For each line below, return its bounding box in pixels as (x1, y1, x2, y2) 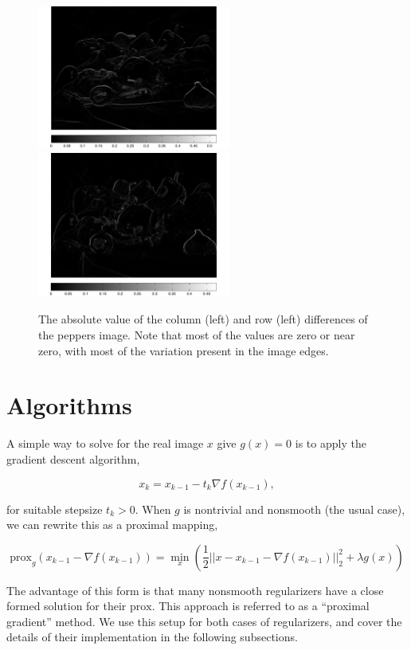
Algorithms (6, 389, 132, 421)
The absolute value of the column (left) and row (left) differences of (38, 311, 368, 327)
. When (135, 500, 171, 517)
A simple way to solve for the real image (6, 435, 204, 452)
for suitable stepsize (6, 500, 103, 517)
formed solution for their (6, 597, 127, 614)
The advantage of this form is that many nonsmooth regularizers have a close (6, 581, 384, 598)
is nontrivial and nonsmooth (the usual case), (183, 500, 405, 517)
